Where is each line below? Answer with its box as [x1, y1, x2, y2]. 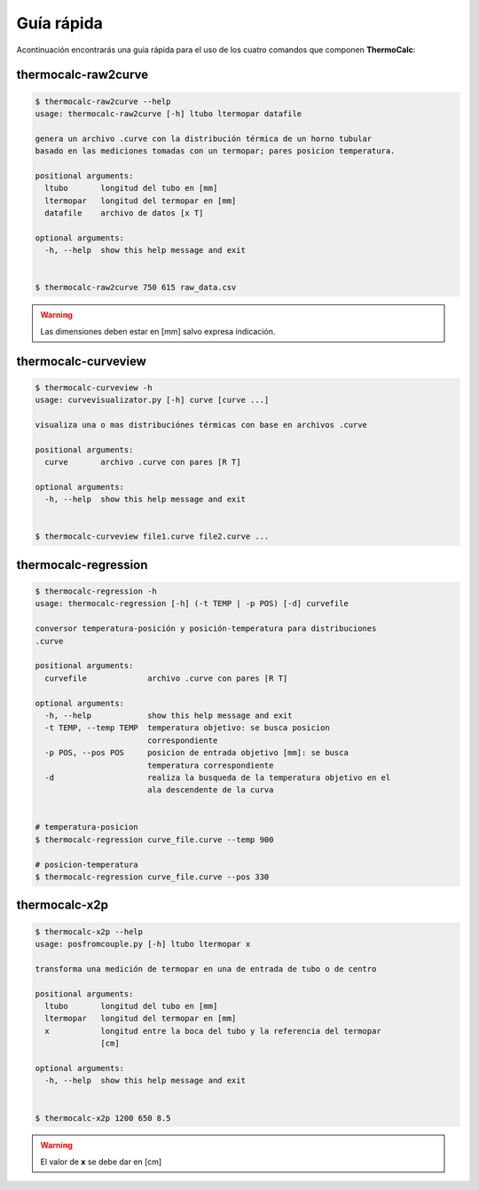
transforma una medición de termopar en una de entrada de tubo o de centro [35, 964, 377, 973]
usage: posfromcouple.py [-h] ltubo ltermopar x [35, 939, 251, 950]
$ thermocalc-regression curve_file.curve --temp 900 [35, 834, 274, 845]
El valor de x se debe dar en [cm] [40, 1156, 162, 1167]
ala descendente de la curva [146, 785, 274, 795]
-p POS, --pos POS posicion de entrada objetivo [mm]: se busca [44, 748, 349, 758]
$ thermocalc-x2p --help [35, 926, 144, 936]
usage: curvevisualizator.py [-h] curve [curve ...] [35, 395, 270, 406]
